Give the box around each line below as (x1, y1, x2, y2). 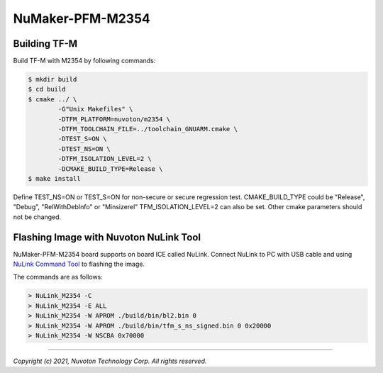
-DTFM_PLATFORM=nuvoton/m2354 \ (57, 115, 170, 123)
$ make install (28, 174, 81, 182)
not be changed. (13, 213, 62, 221)
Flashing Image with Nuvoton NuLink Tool (13, 231, 201, 243)
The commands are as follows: (13, 273, 103, 282)
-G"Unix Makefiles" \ (57, 105, 133, 113)
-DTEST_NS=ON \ (57, 145, 111, 152)
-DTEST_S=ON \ (57, 135, 107, 143)
